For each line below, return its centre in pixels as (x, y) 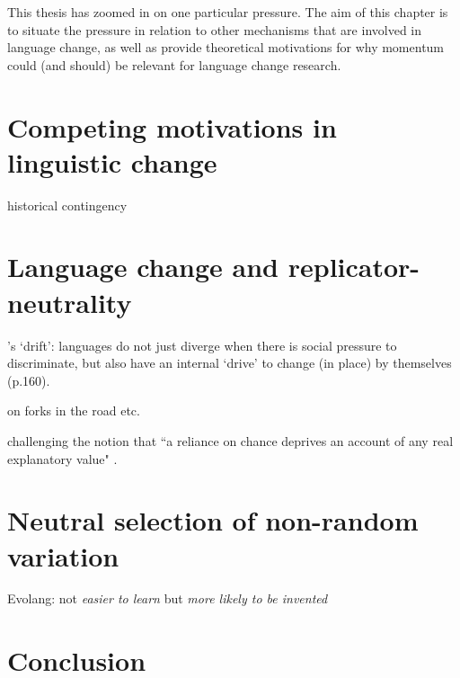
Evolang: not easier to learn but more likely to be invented (168, 598)
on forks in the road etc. (74, 410)
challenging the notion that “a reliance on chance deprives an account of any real (230, 440)
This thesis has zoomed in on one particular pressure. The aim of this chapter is (228, 12)
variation (63, 555)
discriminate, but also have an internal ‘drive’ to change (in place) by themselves (230, 363)
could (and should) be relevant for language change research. (174, 64)
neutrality (70, 302)
